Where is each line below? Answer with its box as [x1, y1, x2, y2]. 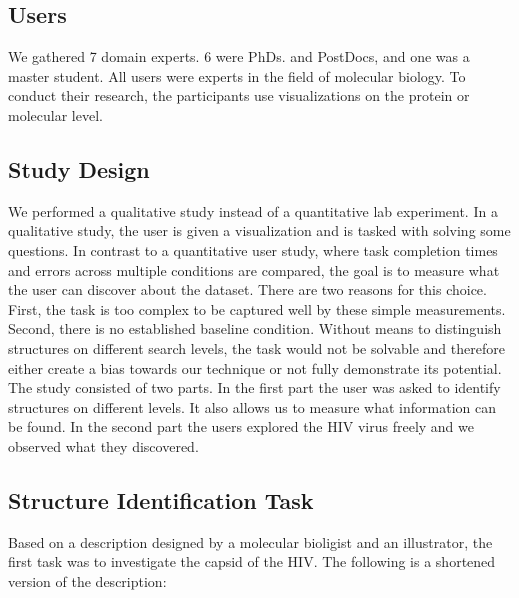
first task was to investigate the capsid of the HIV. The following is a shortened [8, 551, 496, 572]
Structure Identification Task [8, 484, 314, 515]
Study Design [8, 153, 150, 184]
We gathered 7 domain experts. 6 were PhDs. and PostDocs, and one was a [8, 46, 470, 67]
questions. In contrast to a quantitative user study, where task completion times [8, 239, 498, 260]
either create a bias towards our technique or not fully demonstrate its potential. [8, 357, 502, 378]
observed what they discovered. [8, 435, 199, 456]
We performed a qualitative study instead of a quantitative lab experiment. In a [8, 200, 498, 221]
